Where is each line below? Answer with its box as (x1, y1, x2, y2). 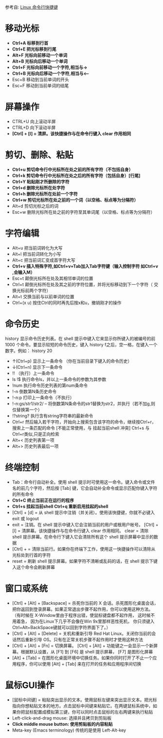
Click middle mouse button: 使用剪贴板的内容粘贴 (12, 721, 113, 727)
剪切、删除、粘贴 (5, 150, 74, 161)
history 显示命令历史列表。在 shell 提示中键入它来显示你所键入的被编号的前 (5, 335, 156, 342)
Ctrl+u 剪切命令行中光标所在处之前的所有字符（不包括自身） (12, 166, 133, 172)
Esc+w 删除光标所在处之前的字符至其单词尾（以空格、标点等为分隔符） (12, 209, 155, 215)
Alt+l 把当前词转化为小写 (12, 251, 61, 257)
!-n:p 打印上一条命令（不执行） (12, 395, 74, 400)
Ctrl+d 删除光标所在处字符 (12, 184, 65, 191)
